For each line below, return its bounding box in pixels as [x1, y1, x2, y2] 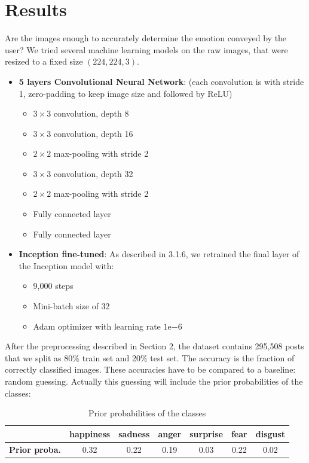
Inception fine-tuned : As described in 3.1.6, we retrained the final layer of [19, 248, 299, 260]
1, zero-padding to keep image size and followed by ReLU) [19, 87, 232, 99]
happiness [69, 427, 111, 440]
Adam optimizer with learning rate [33, 319, 161, 332]
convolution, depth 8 [53, 107, 129, 120]
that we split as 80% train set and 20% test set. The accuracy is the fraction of [5, 351, 295, 364]
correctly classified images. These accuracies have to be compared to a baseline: [5, 363, 296, 376]
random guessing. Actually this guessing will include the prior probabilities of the [5, 375, 303, 387]
